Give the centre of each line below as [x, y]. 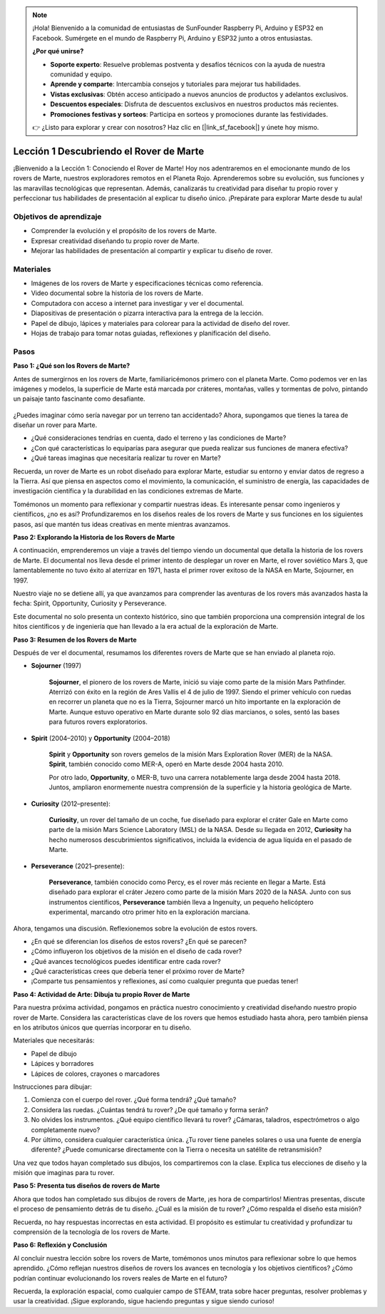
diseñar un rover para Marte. [55, 425]
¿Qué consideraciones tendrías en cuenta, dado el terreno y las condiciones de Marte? [159, 438]
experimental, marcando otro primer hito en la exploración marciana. [149, 912]
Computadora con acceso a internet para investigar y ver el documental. [138, 303]
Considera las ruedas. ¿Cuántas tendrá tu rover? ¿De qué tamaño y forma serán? [150, 1109]
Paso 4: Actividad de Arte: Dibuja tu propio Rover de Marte [102, 994]
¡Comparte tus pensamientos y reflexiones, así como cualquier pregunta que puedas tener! [165, 981]
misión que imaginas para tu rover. [64, 1173]
